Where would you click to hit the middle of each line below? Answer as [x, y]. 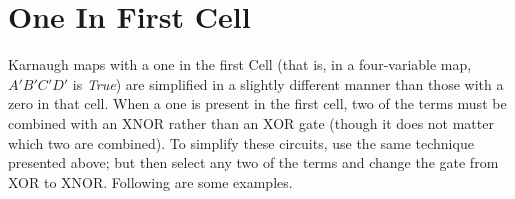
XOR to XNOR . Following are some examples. [150, 181]
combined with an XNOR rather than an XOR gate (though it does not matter [251, 122]
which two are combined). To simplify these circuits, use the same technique [241, 142]
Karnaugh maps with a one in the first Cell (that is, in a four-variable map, [240, 64]
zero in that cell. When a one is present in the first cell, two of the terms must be [257, 103]
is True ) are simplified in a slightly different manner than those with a [288, 83]
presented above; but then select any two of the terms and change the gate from [253, 162]
